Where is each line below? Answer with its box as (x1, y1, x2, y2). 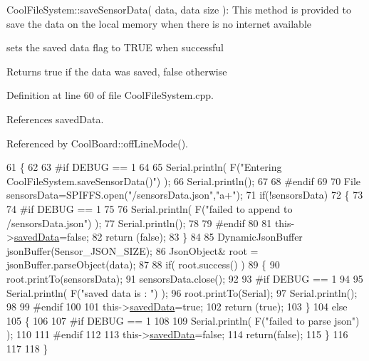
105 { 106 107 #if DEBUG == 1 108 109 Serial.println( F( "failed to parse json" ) (6, 313, 360, 328)
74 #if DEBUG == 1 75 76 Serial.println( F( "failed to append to (6, 201, 293, 216)
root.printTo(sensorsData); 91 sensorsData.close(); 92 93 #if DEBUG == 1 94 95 (6, 271, 363, 286)
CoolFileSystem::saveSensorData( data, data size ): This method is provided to (6, 2, 351, 16)
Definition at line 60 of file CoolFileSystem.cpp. (6, 88, 214, 103)
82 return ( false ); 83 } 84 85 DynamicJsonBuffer (92, 229, 303, 244)
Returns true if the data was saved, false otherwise (6, 63, 227, 78)
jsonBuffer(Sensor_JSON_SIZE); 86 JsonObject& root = (6, 243, 259, 258)
